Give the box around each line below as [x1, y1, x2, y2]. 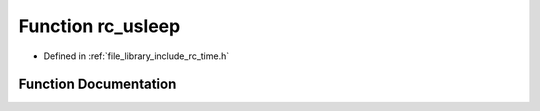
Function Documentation [18, 76, 177, 93]
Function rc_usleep [18, 15, 181, 37]
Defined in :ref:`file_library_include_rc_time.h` [43, 50, 230, 62]
